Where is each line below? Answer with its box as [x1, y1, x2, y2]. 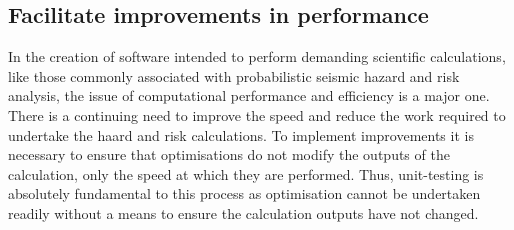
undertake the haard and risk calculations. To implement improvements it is [8, 124, 474, 145]
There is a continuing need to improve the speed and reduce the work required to [8, 104, 506, 125]
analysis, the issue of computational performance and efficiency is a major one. [8, 85, 490, 106]
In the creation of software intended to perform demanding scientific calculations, [8, 46, 506, 67]
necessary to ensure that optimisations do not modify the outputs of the [8, 144, 450, 165]
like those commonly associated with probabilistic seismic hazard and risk [8, 65, 460, 86]
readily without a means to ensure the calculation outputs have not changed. [8, 202, 479, 223]
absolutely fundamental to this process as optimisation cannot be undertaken [8, 183, 481, 204]
